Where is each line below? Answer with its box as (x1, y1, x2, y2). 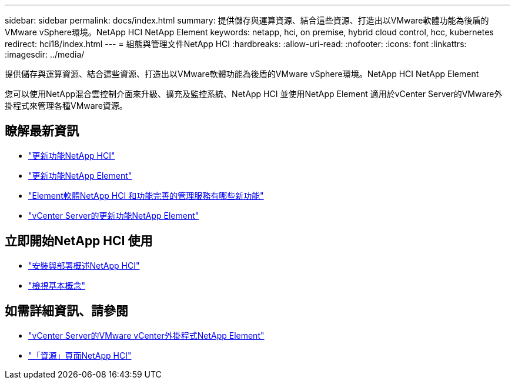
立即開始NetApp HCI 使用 (5, 233, 153, 249)
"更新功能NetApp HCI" (28, 150, 115, 161)
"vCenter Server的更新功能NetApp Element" (28, 210, 199, 221)
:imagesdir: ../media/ (5, 49, 85, 59)
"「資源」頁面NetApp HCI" (28, 350, 132, 360)
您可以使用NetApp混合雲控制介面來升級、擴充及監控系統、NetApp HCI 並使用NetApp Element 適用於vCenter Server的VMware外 (5, 89, 503, 99)
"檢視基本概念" (28, 280, 86, 290)
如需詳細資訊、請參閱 (5, 303, 128, 319)
